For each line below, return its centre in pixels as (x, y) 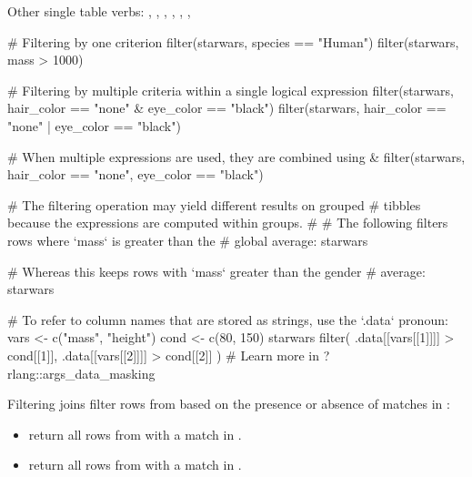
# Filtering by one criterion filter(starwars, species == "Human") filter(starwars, (233, 41)
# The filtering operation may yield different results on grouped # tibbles (214, 204)
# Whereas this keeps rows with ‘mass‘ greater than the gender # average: (216, 271)
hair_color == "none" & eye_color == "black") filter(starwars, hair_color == (227, 108)
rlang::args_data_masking (81, 373)
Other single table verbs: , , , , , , (99, 11)
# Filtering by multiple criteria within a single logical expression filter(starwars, (231, 90)
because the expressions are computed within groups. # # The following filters (228, 223)
